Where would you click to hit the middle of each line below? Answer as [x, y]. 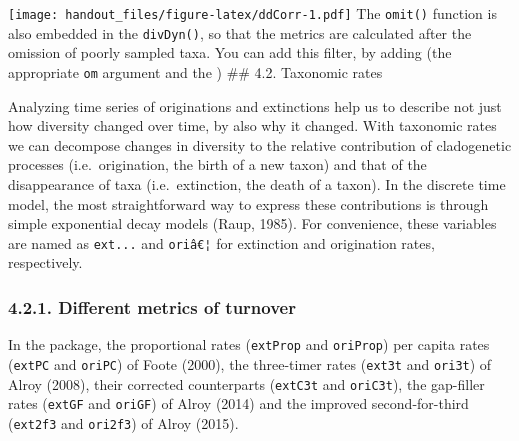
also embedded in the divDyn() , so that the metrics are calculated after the [240, 32]
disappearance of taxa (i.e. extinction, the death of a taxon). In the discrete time [257, 183]
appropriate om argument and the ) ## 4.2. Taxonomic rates [195, 71]
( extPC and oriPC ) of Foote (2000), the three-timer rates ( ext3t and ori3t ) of [250, 363]
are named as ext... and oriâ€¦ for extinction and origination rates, [221, 242]
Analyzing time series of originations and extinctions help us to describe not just [255, 105]
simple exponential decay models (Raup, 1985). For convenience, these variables [252, 223]
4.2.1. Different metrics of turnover [152, 306]
